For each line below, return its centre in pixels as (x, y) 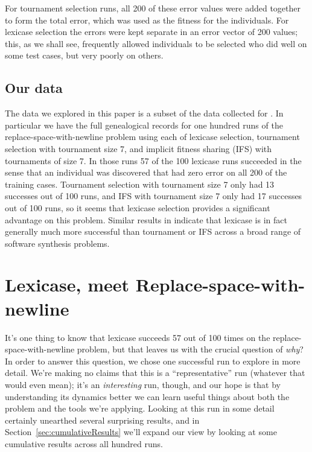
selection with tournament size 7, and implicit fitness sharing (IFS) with (138, 148)
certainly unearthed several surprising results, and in (102, 420)
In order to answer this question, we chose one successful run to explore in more (153, 361)
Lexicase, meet (67, 285)
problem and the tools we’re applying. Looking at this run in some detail (140, 408)
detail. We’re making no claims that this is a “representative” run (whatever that (155, 373)
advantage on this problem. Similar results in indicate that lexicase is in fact (146, 219)
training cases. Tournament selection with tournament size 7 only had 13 (140, 184)
